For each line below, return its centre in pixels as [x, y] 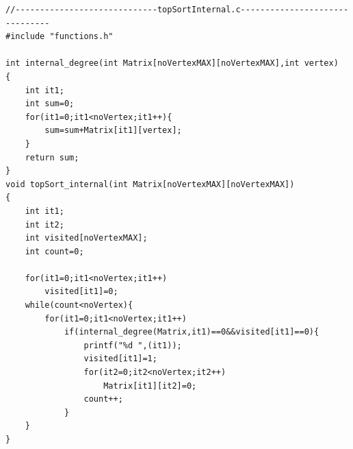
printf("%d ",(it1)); [133, 345]
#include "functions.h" [60, 37]
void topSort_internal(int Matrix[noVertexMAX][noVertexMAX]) [150, 184]
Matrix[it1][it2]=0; [150, 386]
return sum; [52, 157]
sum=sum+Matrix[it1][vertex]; [113, 131]
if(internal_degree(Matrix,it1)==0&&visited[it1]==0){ [192, 332]
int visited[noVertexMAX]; [86, 238]
